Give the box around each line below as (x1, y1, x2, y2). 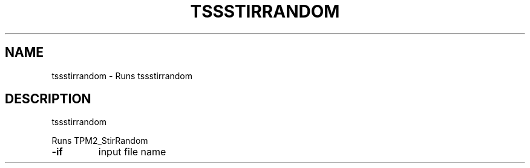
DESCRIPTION (5, 91, 91, 107)
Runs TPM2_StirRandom (51, 135, 148, 146)
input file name (98, 146, 166, 158)
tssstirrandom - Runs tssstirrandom (51, 70, 193, 81)
